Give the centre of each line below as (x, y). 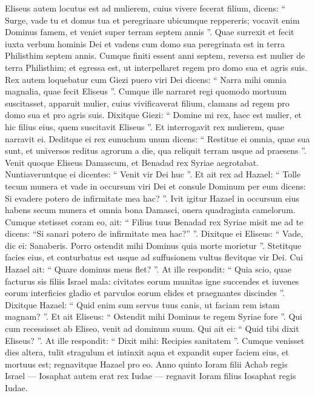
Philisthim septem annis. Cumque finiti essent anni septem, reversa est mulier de (155, 55)
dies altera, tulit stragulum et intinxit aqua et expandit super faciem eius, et (147, 352)
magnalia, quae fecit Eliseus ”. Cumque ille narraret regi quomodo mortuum (146, 91)
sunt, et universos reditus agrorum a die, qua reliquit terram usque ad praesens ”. (156, 150)
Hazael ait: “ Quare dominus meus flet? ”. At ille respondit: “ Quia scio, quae (148, 269)
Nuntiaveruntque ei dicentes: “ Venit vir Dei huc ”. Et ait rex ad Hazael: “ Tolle (153, 174)
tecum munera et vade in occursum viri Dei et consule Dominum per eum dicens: (155, 186)
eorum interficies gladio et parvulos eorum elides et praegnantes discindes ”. (145, 293)
